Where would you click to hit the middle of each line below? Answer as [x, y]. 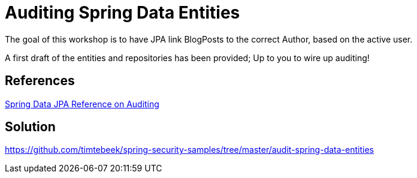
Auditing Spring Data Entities [123, 13]
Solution [30, 127]
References [40, 81]
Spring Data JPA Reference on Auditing [82, 104]
